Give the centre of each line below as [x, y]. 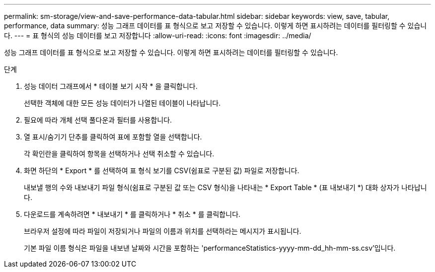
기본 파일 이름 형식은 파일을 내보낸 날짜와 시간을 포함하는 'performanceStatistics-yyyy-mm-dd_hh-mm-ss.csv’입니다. [210, 248]
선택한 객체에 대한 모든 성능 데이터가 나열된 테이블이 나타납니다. [122, 103]
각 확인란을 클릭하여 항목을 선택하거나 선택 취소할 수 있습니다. [119, 154]
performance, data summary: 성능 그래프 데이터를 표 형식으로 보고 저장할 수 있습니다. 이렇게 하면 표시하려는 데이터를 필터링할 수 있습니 [216, 26]
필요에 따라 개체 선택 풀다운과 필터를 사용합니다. [98, 120]
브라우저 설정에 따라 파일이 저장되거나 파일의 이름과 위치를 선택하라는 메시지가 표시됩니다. [163, 231]
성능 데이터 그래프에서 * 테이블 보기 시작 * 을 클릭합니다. [111, 86]
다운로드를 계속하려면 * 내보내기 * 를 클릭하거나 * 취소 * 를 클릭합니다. [132, 214]
